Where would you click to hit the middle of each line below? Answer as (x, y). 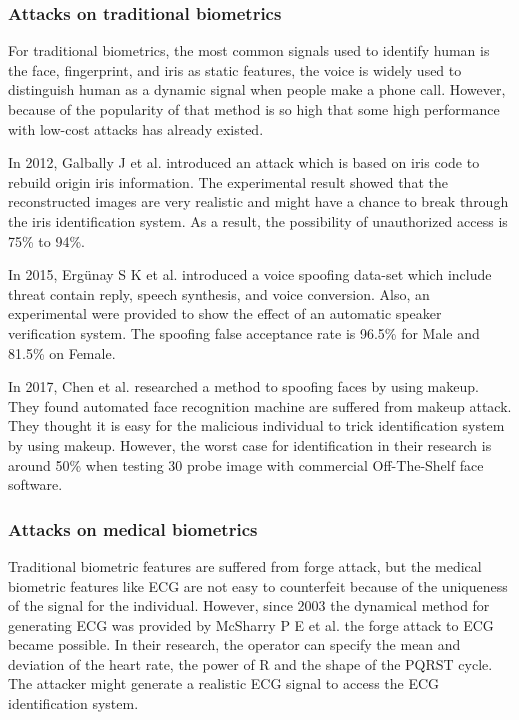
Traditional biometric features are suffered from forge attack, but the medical (245, 565)
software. (35, 484)
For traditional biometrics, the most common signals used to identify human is (249, 50)
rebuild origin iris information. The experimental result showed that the (228, 181)
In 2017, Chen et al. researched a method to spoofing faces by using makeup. (243, 386)
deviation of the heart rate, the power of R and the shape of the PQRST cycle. (250, 663)
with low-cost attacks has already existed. (136, 128)
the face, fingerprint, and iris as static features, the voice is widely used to (235, 69)
